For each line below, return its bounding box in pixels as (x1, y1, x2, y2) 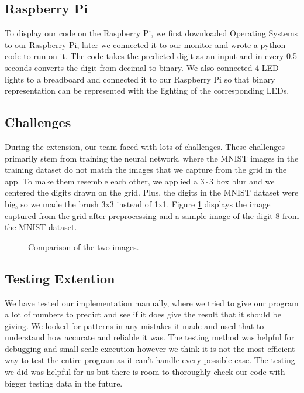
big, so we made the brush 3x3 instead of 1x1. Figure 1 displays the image (5, 197, 271, 210)
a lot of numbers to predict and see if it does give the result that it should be (5, 308, 281, 320)
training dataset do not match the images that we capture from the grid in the (5, 163, 287, 176)
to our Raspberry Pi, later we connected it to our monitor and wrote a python (5, 38, 286, 50)
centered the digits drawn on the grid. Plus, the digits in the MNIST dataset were (5, 186, 299, 199)
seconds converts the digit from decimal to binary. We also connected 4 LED (5, 61, 279, 73)
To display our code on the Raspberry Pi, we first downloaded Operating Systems (5, 27, 298, 39)
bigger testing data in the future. (5, 377, 123, 389)
